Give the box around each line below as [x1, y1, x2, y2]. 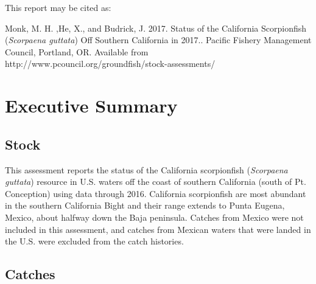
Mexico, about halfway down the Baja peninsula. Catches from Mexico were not [5, 210, 304, 223]
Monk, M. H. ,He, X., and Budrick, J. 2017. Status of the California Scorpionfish [5, 21, 307, 34]
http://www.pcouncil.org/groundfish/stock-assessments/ [5, 57, 216, 70]
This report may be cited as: [5, 1, 111, 13]
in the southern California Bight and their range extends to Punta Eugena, [5, 199, 285, 212]
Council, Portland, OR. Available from [5, 45, 149, 58]
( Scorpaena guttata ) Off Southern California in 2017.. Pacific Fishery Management [5, 33, 312, 46]
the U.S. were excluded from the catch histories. [5, 235, 184, 248]
